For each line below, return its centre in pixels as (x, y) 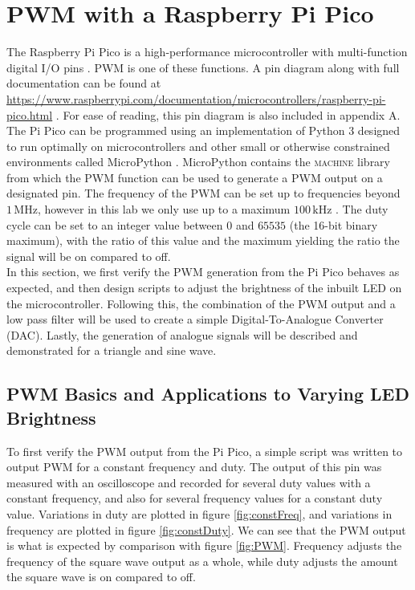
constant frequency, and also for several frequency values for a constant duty (195, 498)
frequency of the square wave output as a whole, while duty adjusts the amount (202, 561)
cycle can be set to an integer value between (115, 224)
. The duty (362, 209)
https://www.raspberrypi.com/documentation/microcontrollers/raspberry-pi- (196, 98)
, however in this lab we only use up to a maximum (164, 209)
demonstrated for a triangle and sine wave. (112, 350)
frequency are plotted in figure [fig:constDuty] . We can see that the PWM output (206, 529)
